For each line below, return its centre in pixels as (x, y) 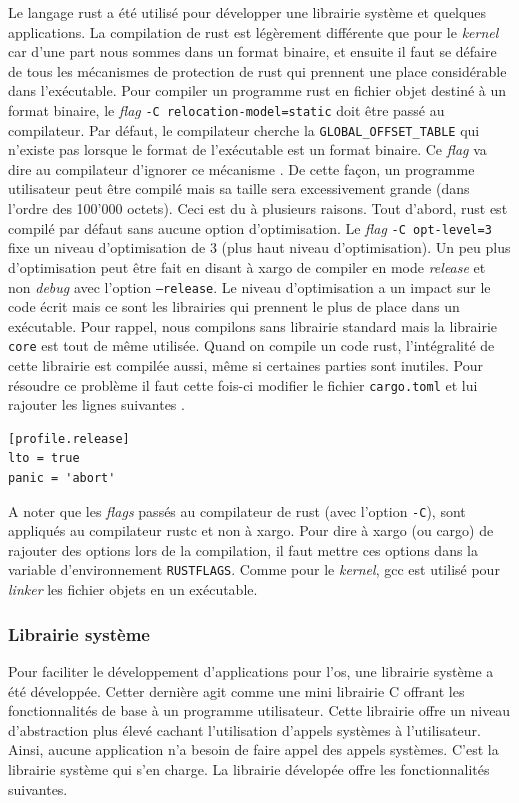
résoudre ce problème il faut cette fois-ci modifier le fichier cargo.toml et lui (243, 384)
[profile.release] (69, 438)
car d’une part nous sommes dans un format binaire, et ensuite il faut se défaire (252, 51)
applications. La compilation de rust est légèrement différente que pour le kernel (253, 31)
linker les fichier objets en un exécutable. (133, 589)
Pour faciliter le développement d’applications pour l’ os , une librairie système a (251, 670)
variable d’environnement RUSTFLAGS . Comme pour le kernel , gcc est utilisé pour (254, 569)
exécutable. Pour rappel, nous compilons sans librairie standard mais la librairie (253, 325)
